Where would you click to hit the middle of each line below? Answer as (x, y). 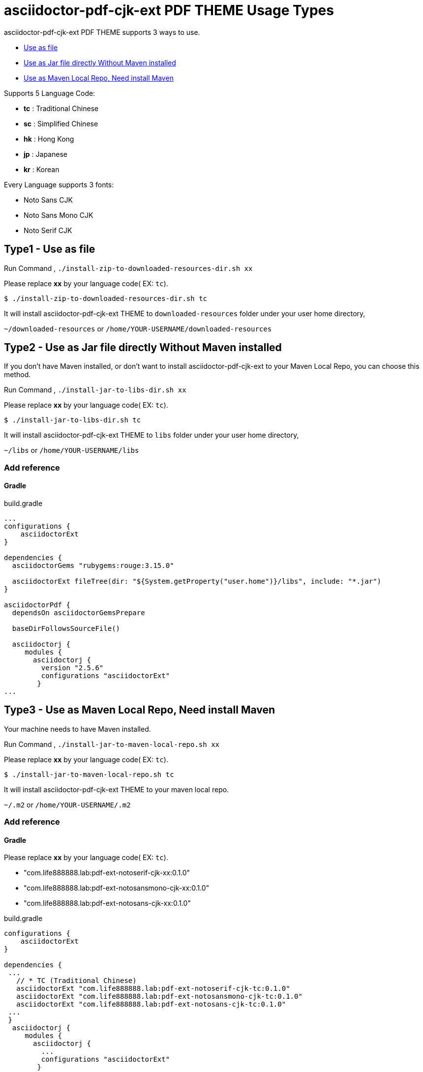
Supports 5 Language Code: (50, 93)
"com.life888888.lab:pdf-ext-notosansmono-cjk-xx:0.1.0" (117, 888)
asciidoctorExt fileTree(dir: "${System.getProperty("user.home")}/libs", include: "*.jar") (197, 581)
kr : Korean (42, 169)
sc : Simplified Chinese (61, 123)
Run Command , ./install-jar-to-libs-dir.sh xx (95, 390)
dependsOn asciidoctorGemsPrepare (78, 613)
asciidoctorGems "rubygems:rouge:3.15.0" (93, 566)
